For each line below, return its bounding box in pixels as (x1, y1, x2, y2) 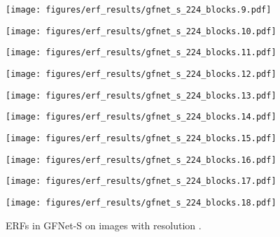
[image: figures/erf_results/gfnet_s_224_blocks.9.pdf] (6, 5, 272, 15)
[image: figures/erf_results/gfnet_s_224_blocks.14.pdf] (6, 112, 276, 122)
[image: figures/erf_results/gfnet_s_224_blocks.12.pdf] (6, 69, 276, 79)
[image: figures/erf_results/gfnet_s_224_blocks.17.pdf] (6, 176, 276, 187)
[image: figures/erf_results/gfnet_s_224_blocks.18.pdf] (6, 197, 276, 208)
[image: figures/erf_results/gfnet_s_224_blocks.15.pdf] (6, 133, 276, 143)
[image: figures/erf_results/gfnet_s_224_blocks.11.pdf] (6, 48, 276, 58)
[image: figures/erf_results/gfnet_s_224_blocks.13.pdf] (6, 90, 276, 101)
